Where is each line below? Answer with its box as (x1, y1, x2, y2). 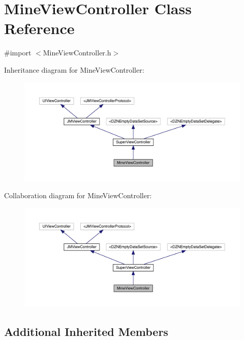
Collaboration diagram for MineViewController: (4, 190, 152, 201)
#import (4, 47, 32, 58)
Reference (4, 18, 75, 39)
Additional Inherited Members (4, 323, 168, 339)
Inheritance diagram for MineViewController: (4, 64, 144, 75)
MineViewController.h (43, 47, 111, 58)
